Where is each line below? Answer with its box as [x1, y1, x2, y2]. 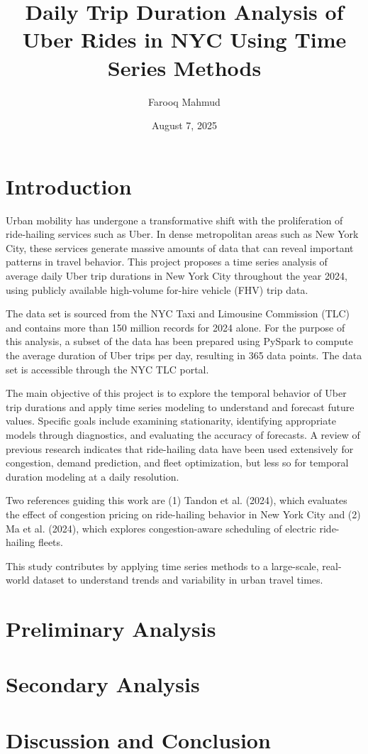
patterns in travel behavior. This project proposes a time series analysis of [6, 254, 328, 269]
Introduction [6, 171, 132, 200]
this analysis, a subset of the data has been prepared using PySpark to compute [6, 334, 353, 349]
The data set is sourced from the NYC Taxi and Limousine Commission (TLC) [6, 306, 350, 321]
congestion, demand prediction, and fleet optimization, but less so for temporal [6, 455, 349, 470]
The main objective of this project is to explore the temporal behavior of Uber [6, 386, 347, 400]
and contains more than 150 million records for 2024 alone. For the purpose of [6, 319, 345, 334]
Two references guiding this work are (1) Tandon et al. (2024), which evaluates [6, 493, 347, 508]
